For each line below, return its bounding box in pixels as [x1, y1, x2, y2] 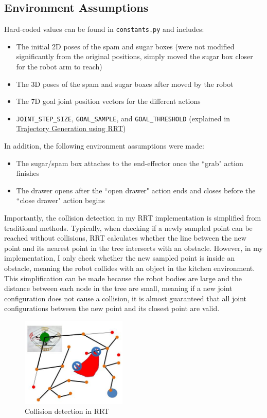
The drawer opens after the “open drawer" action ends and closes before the [16, 185, 256, 195]
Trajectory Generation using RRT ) [16, 123, 126, 134]
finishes [16, 168, 40, 178]
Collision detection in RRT [25, 406, 110, 416]
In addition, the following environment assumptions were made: [4, 140, 204, 151]
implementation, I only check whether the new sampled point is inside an [4, 252, 235, 263]
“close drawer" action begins [16, 195, 105, 206]
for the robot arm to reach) [16, 61, 102, 72]
